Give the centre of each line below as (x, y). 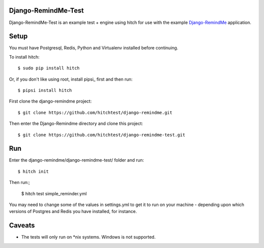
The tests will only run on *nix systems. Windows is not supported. (88, 237)
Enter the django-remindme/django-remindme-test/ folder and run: (77, 160)
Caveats (22, 225)
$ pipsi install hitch (45, 90)
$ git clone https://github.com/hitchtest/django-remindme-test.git (101, 135)
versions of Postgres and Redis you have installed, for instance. (73, 211)
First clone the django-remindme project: (50, 101)
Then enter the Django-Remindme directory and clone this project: (76, 124)
